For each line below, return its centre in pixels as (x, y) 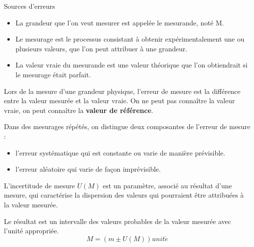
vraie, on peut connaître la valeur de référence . (79, 110)
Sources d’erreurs (30, 6)
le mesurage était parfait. (53, 74)
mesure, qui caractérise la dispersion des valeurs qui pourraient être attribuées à (124, 195)
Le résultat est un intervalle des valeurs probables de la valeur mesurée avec (117, 221)
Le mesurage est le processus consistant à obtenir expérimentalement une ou (130, 39)
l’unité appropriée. (32, 231)
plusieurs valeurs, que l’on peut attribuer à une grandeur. (101, 48)
